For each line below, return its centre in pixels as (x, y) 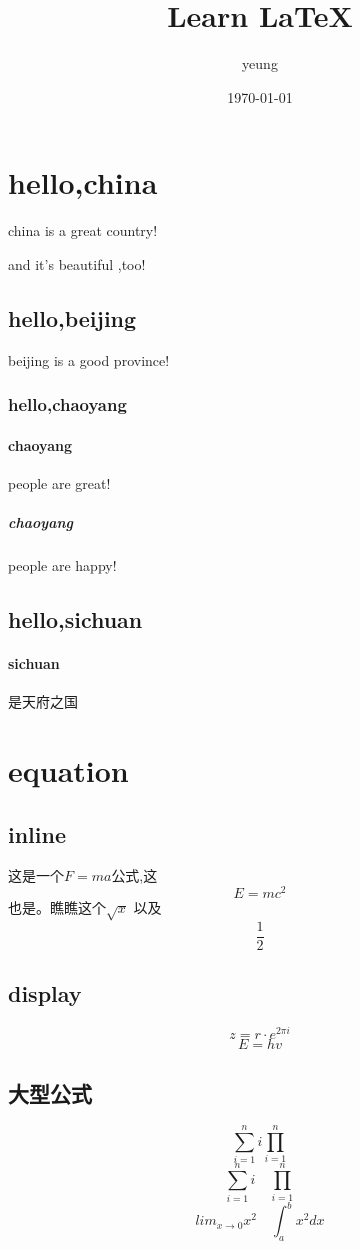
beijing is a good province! (89, 359)
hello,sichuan (75, 619)
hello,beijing (72, 317)
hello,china (83, 182)
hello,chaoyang (67, 404)
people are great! (59, 482)
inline (37, 833)
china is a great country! (83, 230)
